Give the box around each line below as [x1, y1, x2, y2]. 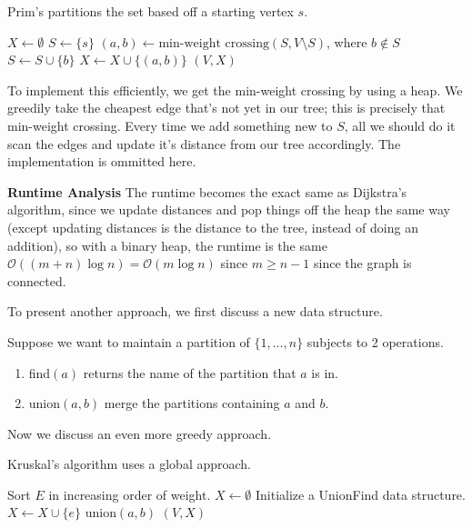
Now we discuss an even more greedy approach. [7, 423, 272, 443]
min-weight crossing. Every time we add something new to [7, 115, 333, 134]
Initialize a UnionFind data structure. [255, 484, 466, 503]
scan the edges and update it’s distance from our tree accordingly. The [7, 134, 401, 153]
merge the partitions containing [104, 394, 280, 413]
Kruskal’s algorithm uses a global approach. [7, 454, 252, 473]
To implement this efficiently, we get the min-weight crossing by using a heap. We [7, 80, 463, 99]
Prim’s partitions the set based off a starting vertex [7, 2, 294, 20]
